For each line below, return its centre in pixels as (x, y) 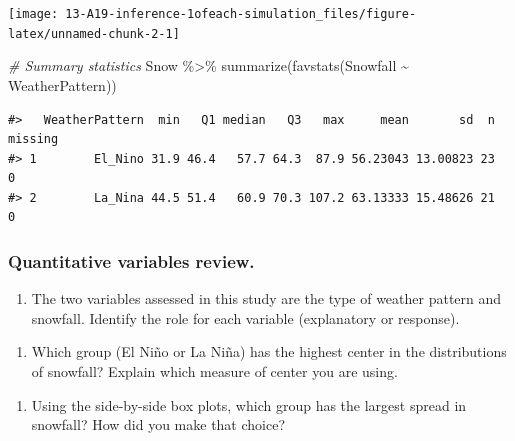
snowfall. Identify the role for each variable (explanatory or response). (245, 317)
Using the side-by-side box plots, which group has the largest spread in (249, 404)
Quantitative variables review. (131, 260)
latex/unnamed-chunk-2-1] (94, 33)
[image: (33, 14)
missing (33, 139)
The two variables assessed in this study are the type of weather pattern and (266, 298)
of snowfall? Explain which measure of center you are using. (214, 371)
